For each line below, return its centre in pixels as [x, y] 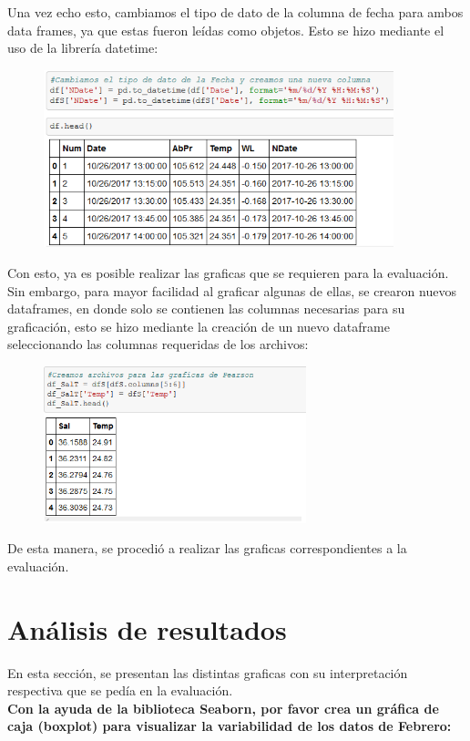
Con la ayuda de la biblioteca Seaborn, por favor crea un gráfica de [223, 708]
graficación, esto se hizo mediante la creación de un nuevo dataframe [199, 326]
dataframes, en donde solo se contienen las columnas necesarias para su [206, 309]
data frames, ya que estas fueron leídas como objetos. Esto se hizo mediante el [226, 30]
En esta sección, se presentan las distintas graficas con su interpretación [208, 672]
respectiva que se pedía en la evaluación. [120, 690]
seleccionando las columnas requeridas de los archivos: [158, 344]
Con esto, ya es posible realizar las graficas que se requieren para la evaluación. [228, 273]
